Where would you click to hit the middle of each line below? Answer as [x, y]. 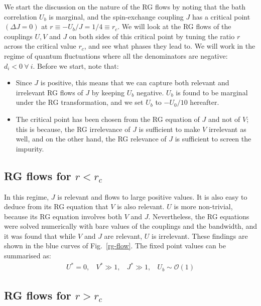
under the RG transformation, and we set [80, 102]
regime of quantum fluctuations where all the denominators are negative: [116, 55]
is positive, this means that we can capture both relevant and [135, 83]
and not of [224, 119]
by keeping [108, 92]
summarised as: [28, 256]
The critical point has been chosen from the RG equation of [108, 119]
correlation [21, 16]
